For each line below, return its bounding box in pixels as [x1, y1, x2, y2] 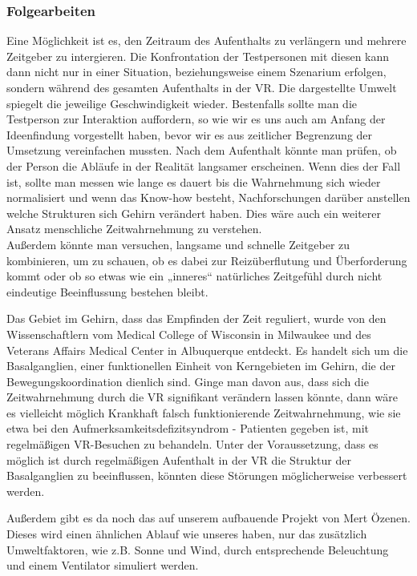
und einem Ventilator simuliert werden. [6, 557, 199, 574]
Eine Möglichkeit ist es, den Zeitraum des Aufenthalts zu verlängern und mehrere [6, 32, 407, 49]
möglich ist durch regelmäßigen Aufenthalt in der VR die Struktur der [6, 451, 351, 468]
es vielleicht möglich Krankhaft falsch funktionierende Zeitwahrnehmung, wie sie [6, 404, 401, 421]
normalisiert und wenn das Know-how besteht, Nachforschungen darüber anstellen [6, 189, 411, 206]
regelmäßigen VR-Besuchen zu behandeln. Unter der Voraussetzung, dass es [6, 436, 379, 453]
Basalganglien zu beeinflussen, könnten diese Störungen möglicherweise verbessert [6, 467, 407, 484]
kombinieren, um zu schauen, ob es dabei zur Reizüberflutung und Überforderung [6, 252, 407, 268]
